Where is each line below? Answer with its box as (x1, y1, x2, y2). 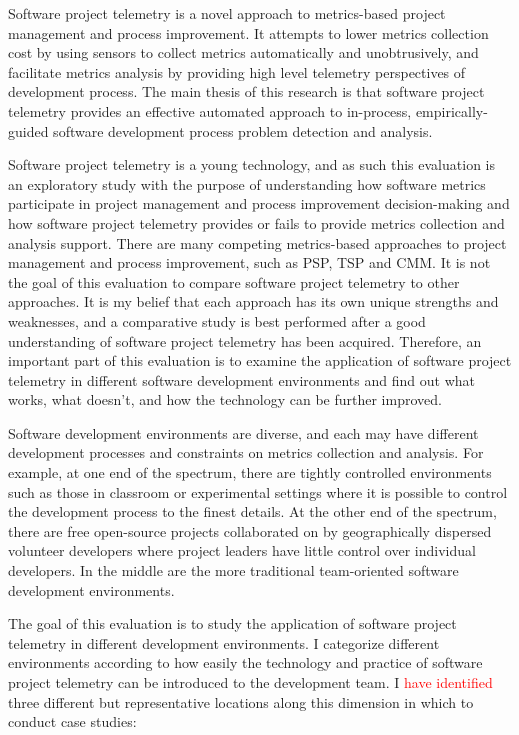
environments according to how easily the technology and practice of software (8, 652, 483, 673)
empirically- (415, 100, 488, 121)
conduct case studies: (8, 711, 137, 732)
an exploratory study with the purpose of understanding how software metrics (8, 173, 486, 194)
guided (8, 120, 49, 141)
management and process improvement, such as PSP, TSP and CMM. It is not (8, 252, 491, 273)
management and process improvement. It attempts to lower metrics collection (8, 22, 489, 43)
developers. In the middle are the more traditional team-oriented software (8, 560, 459, 581)
